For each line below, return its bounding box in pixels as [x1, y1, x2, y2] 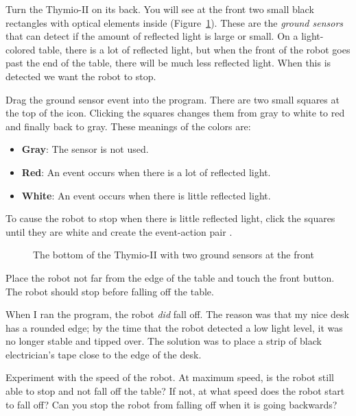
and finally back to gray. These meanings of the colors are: [5, 119, 251, 133]
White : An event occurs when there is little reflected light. [21, 188, 271, 202]
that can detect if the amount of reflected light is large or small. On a [5, 29, 298, 43]
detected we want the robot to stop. [5, 69, 156, 83]
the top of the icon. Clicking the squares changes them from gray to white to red [5, 106, 345, 120]
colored [5, 42, 36, 56]
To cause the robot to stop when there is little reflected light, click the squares [5, 211, 335, 225]
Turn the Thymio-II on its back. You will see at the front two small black [5, 2, 314, 16]
